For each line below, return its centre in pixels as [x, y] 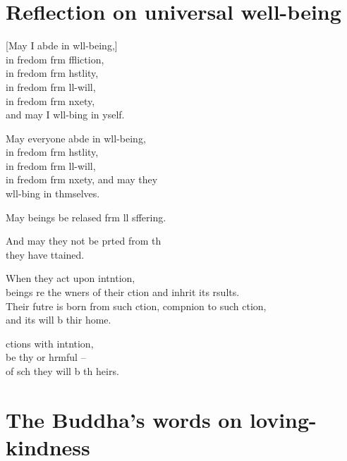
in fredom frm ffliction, [55, 59]
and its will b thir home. [59, 320]
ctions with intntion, [50, 343]
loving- [283, 419]
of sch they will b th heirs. [62, 371]
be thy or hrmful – [46, 357]
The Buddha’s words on [124, 419]
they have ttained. [45, 254]
